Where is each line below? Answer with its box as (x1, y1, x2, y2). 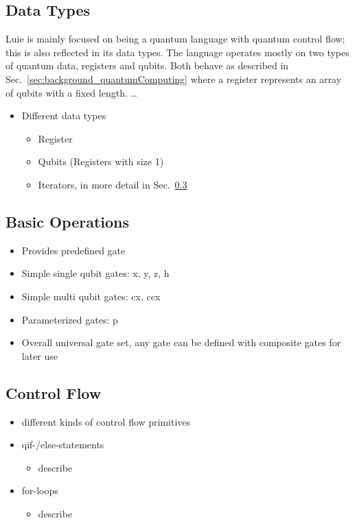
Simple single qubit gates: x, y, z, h (21, 266, 170, 280)
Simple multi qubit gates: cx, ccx (21, 289, 161, 303)
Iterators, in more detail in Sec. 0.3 (38, 177, 187, 191)
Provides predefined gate (21, 243, 126, 257)
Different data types (21, 108, 106, 123)
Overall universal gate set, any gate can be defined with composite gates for (21, 335, 341, 350)
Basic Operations (5, 210, 130, 232)
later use (21, 348, 58, 363)
